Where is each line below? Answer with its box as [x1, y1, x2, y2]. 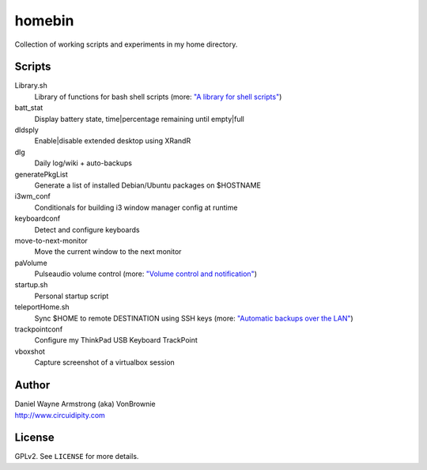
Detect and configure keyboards [34, 225, 140, 234]
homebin [14, 12, 74, 29]
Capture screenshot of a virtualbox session [34, 358, 176, 367]
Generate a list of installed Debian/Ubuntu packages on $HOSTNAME [34, 180, 261, 190]
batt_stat [14, 103, 43, 112]
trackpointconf [14, 324, 63, 334]
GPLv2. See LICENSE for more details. [14, 452, 139, 461]
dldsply [14, 125, 39, 135]
